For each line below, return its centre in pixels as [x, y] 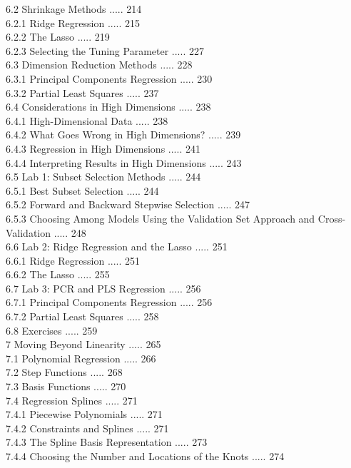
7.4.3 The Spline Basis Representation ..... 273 [107, 442]
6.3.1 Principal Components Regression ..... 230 [109, 78]
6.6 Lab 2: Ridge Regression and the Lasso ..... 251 [117, 246]
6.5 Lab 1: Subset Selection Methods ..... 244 [103, 177]
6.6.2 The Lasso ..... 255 [58, 274]
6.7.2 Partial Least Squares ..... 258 [82, 316]
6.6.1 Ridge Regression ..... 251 [73, 260]
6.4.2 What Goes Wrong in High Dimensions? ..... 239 [123, 134]
